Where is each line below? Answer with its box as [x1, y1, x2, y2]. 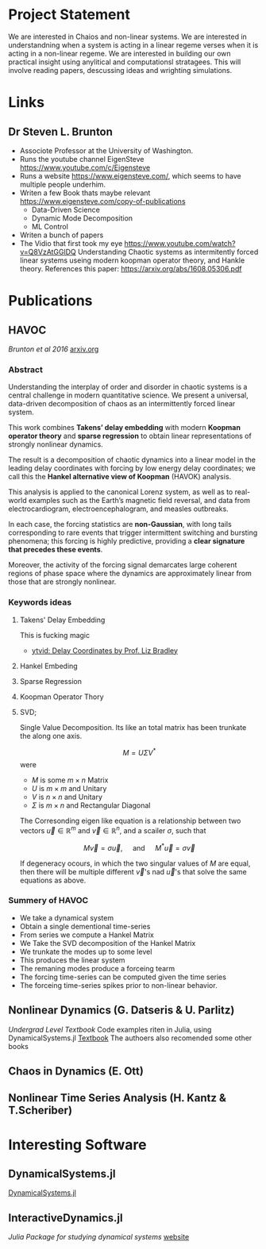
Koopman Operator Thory [19, 692, 105, 701]
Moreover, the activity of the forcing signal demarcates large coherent [8, 560, 237, 570]
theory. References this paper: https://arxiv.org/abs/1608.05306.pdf [19, 263, 242, 273]
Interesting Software [8, 1136, 147, 1154]
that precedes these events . [8, 545, 103, 555]
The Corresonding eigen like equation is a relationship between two [19, 816, 241, 826]
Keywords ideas [8, 597, 72, 608]
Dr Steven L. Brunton [8, 125, 114, 138]
